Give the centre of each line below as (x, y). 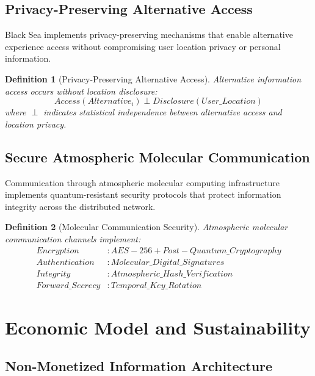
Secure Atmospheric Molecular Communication (157, 157)
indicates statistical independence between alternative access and (163, 112)
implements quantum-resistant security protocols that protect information (143, 194)
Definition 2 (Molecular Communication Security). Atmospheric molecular (147, 227)
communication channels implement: (73, 238)
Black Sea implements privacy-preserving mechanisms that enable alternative (149, 34)
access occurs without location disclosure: (81, 91)
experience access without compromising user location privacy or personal (143, 46)
